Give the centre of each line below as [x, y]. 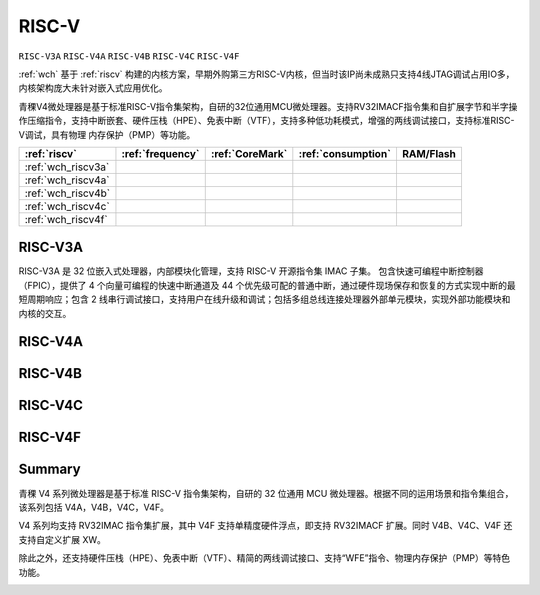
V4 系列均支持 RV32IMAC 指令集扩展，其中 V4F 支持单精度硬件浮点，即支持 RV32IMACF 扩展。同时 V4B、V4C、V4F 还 [265, 526]
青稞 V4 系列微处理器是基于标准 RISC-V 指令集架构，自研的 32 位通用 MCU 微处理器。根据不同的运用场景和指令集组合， [266, 493]
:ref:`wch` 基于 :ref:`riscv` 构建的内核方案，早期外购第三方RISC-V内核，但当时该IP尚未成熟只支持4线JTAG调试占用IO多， [266, 74]
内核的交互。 [45, 313]
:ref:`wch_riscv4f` [66, 219]
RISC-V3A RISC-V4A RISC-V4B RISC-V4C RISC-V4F [129, 56]
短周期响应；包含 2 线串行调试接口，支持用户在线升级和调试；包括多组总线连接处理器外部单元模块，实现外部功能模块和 [264, 299]
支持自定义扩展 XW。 [62, 539]
